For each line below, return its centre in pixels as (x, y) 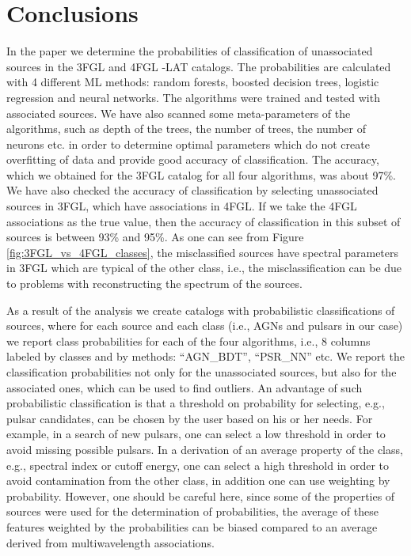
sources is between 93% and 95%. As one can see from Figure (155, 237)
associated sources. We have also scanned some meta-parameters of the (179, 113)
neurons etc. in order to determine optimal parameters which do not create (188, 144)
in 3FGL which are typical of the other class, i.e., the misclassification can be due (204, 268)
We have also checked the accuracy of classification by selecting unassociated (192, 190)
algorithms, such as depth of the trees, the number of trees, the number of (186, 129)
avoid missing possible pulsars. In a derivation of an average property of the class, (205, 449)
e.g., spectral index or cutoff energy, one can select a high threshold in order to (198, 465)
